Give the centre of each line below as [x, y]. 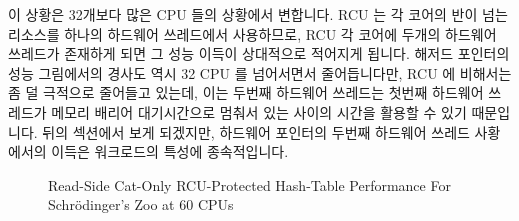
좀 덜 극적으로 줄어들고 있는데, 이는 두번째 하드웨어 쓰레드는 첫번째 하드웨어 [246, 92]
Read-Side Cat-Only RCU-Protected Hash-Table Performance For [249, 184]
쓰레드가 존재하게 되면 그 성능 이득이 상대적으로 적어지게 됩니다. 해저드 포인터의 [259, 53]
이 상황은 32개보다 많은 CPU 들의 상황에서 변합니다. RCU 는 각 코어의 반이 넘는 [258, 14]
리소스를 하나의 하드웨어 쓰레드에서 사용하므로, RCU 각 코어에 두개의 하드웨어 [252, 33]
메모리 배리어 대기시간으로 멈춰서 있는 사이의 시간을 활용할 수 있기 [259, 111]
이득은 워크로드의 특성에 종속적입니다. [170, 151]
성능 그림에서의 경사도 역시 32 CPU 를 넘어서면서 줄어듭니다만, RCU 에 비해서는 [260, 72]
